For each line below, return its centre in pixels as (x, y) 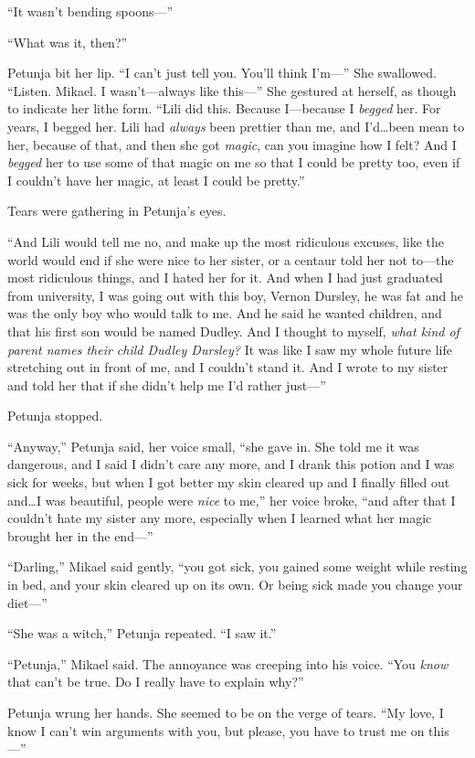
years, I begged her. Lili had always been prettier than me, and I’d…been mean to (236, 126)
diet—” (27, 602)
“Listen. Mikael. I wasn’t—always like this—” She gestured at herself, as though (232, 90)
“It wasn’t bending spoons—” (90, 11)
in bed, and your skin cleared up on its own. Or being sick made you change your (235, 585)
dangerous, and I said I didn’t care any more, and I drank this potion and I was (231, 464)
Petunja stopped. (55, 416)
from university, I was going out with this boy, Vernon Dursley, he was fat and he (235, 295)
